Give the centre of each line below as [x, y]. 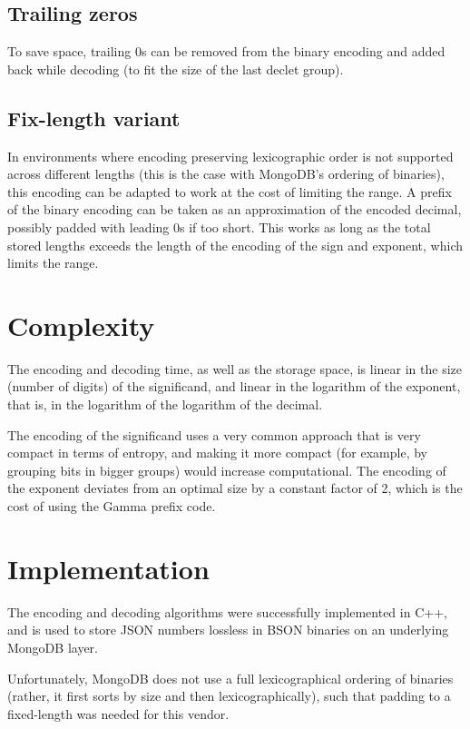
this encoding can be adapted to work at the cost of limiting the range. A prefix [230, 191]
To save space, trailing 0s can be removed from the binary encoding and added [226, 51]
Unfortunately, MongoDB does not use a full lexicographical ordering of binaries [230, 678]
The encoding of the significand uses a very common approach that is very [214, 434]
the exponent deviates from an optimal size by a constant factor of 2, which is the [235, 488]
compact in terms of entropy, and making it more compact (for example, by [217, 453]
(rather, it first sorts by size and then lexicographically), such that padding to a [229, 696]
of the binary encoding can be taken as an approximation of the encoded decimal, [235, 209]
